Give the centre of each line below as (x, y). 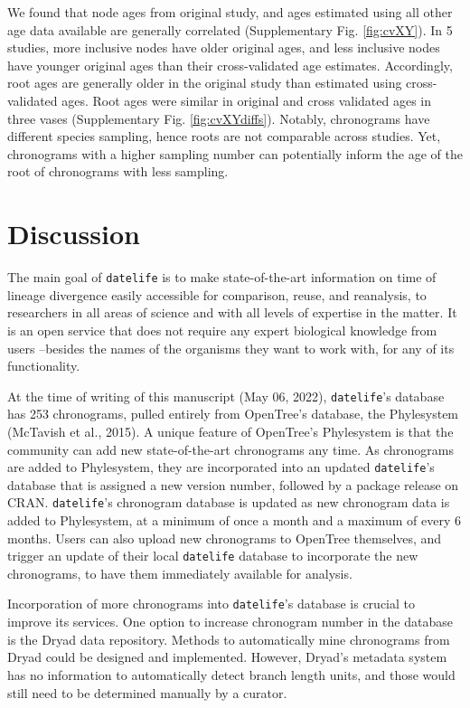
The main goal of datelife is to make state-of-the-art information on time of (222, 277)
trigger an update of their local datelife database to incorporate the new (213, 556)
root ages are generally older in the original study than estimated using (205, 83)
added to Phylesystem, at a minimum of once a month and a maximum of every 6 (235, 520)
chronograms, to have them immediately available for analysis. (180, 573)
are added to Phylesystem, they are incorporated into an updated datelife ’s (221, 467)
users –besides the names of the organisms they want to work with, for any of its (231, 348)
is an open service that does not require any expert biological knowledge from (222, 330)
